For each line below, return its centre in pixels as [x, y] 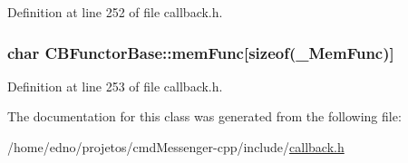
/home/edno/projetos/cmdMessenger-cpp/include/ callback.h [176, 147]
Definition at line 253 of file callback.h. [115, 86]
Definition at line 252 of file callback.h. [115, 12]
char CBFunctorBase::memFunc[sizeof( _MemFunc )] [201, 52]
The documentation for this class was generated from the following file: [204, 116]
